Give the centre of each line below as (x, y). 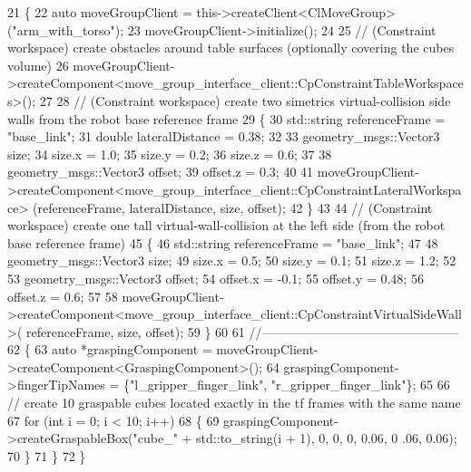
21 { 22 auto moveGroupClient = (100, 12)
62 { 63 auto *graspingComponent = (110, 349)
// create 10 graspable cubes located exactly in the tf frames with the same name (234, 403)
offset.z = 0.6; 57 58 (63, 296)
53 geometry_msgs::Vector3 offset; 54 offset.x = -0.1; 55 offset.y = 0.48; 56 (216, 278)
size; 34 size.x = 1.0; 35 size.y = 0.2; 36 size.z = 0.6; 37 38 (170, 154)
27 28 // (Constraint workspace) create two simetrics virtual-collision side (245, 100)
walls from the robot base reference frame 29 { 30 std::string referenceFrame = (226, 118)
